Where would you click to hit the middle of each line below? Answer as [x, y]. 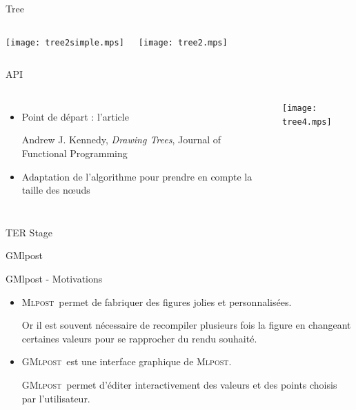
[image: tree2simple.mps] [65, 42]
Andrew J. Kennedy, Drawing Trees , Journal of [121, 140]
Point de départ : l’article [75, 116]
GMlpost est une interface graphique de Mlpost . [127, 361]
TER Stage [29, 232]
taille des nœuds [56, 190]
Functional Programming [75, 153]
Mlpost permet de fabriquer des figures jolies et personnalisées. [157, 301]
